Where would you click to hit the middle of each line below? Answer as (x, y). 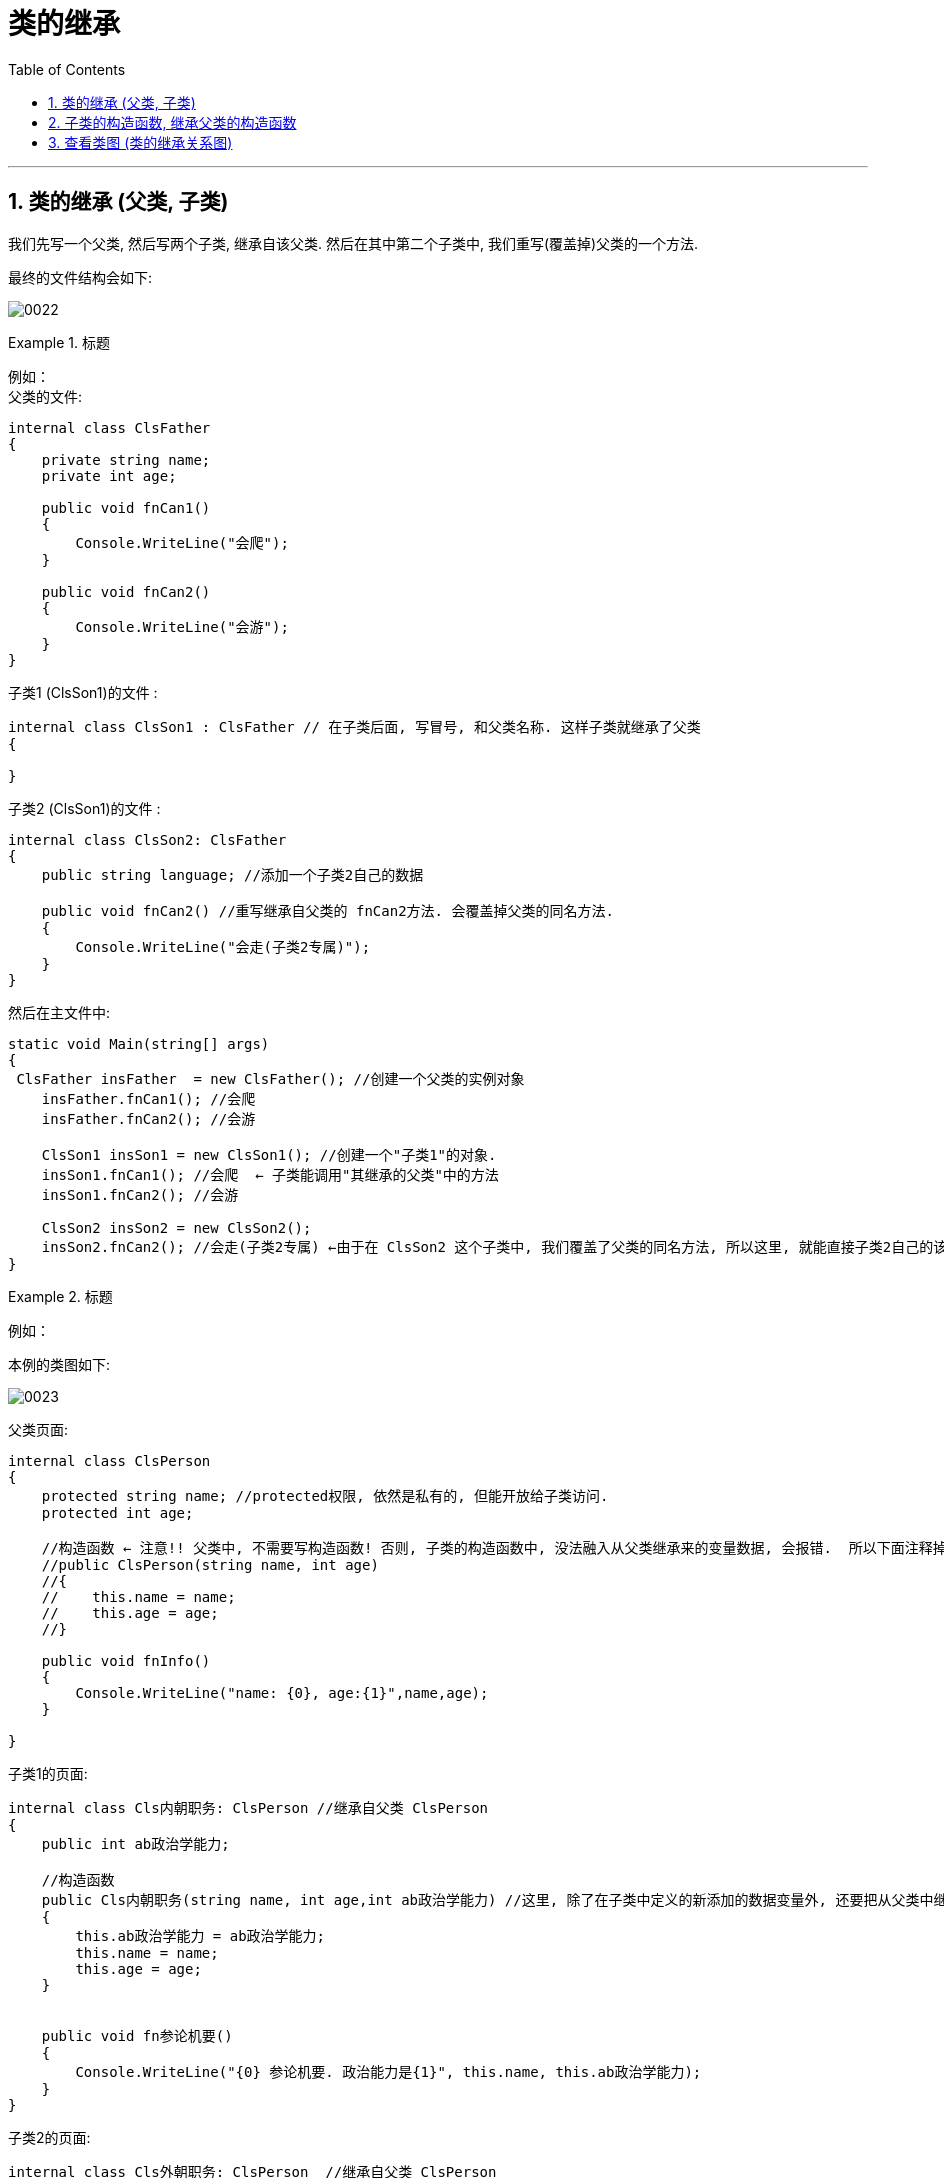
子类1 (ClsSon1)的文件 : (83, 692)
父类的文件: (45, 396)
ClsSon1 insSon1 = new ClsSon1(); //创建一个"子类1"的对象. (269, 1154)
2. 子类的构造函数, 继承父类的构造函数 (172, 122)
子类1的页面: (48, 1773)
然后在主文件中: (59, 1012)
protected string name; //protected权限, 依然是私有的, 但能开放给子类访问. (325, 1495)
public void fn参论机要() (137, 2035)
